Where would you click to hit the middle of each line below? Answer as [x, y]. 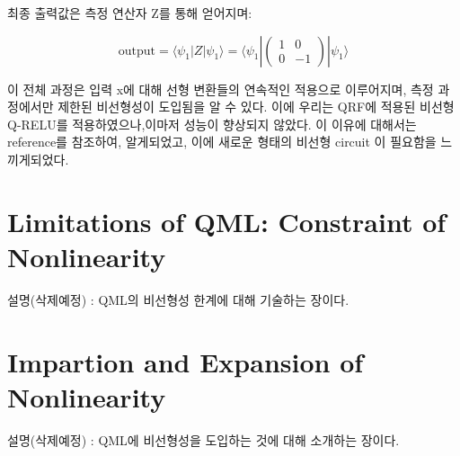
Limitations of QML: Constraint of [227, 221]
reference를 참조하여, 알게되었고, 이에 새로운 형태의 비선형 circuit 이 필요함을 [222, 142]
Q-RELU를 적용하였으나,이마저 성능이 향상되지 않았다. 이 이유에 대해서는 [212, 124]
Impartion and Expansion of [186, 361]
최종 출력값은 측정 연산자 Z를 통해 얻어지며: [130, 13]
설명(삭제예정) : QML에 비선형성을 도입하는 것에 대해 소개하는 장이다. [203, 439]
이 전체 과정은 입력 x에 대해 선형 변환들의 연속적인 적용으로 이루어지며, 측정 [221, 89]
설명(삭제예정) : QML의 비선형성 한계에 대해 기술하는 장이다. [178, 299]
